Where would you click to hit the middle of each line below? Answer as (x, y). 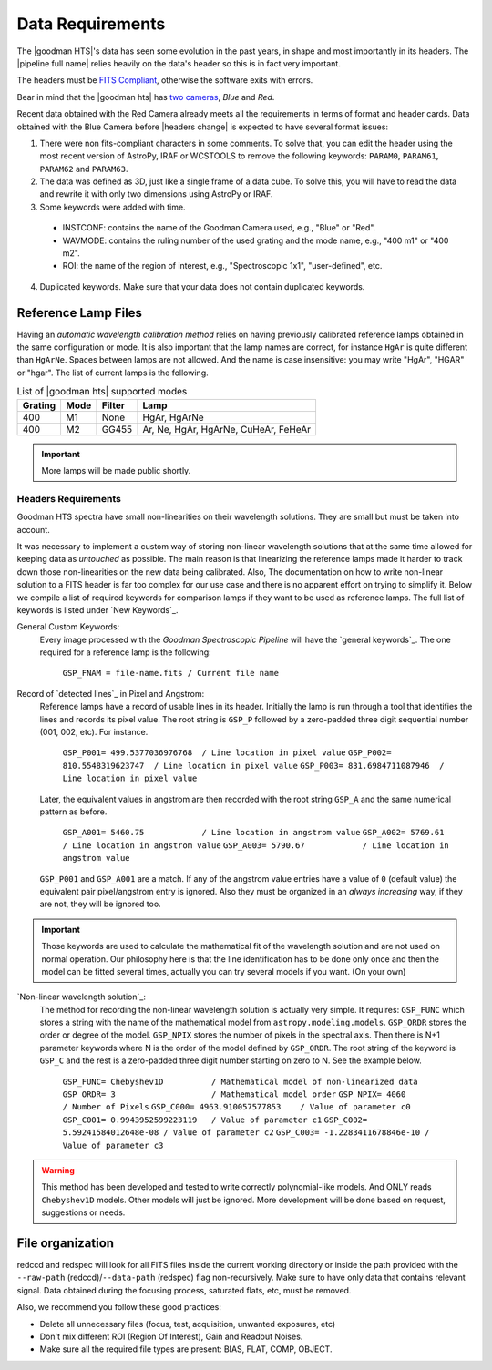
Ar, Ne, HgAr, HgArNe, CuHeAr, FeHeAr (227, 429)
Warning (58, 1170)
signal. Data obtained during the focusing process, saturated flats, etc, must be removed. (184, 1290)
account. (33, 529)
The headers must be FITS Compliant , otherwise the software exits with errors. (165, 80)
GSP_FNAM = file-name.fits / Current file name (171, 673)
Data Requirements (91, 24)
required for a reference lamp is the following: (125, 652)
